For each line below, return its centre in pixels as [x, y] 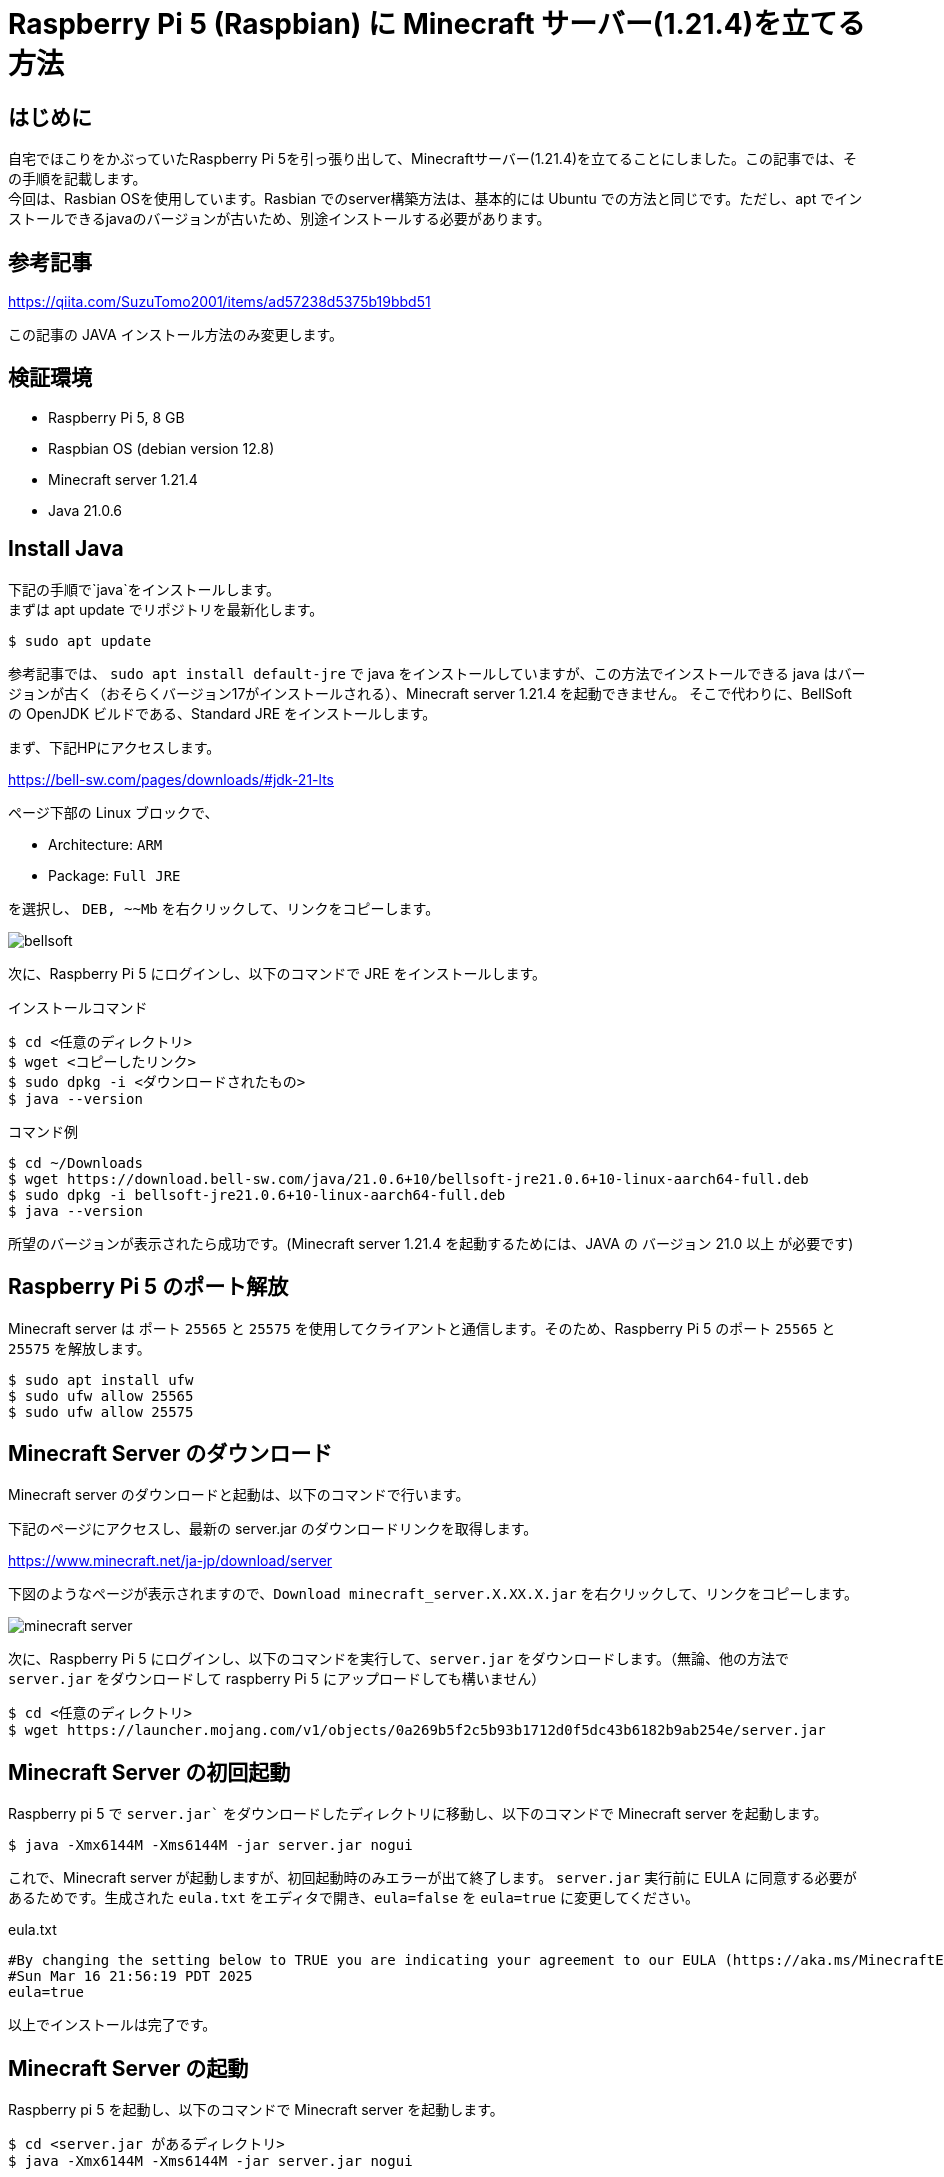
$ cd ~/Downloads [75, 1162]
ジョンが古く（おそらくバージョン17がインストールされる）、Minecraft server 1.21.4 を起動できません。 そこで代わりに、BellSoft [430, 693]
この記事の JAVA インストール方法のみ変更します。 [175, 335]
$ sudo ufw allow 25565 [101, 1395]
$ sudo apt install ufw [101, 1379]
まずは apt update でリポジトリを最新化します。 [166, 609]
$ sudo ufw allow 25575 [101, 1411]
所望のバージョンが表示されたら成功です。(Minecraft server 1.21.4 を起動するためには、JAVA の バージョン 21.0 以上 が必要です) [431, 1243]
